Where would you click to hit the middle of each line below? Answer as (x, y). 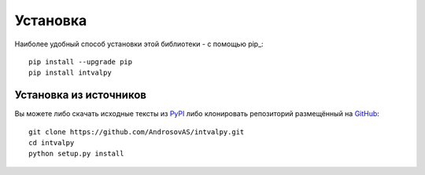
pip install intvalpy (70, 73)
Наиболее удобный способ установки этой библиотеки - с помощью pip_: (139, 44)
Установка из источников (81, 95)
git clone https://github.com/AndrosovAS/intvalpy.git (137, 132)
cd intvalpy (52, 143)
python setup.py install (76, 154)
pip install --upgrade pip (81, 62)
